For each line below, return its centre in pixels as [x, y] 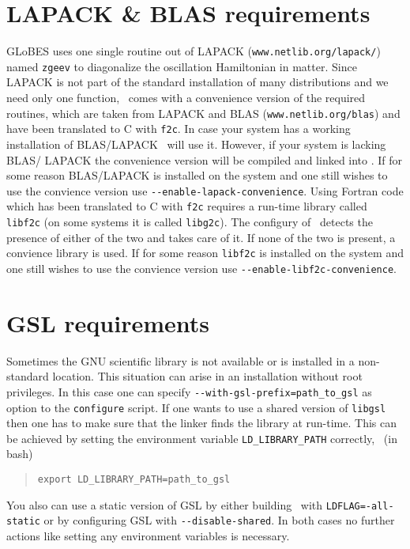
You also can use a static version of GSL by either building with [165, 504]
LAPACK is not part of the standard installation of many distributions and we [197, 82]
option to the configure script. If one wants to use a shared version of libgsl [196, 407]
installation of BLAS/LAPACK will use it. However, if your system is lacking [196, 144]
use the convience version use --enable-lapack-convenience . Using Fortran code [205, 190]
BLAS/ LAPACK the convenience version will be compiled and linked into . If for [205, 159]
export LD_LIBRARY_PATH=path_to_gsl [134, 480]
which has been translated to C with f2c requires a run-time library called [187, 206]
